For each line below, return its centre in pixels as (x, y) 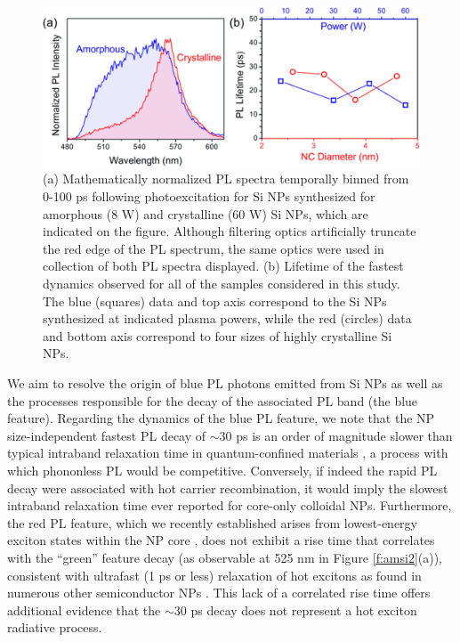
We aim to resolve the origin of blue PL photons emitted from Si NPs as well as (225, 383)
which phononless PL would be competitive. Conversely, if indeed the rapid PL (222, 470)
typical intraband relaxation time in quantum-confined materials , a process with (228, 453)
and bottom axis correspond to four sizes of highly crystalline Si (218, 335)
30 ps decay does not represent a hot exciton (295, 609)
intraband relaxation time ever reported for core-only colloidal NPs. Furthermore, (230, 505)
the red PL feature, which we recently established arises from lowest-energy (213, 522)
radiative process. (55, 627)
